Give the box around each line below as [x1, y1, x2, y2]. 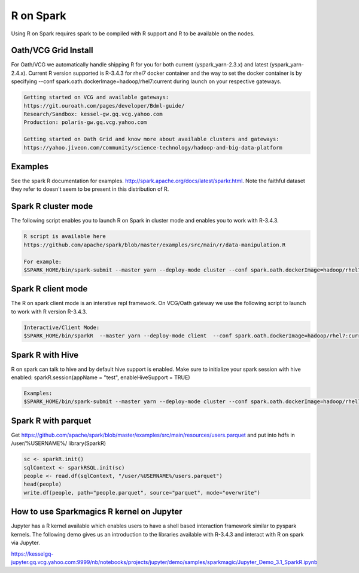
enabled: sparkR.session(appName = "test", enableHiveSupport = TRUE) [11, 374, 191, 381]
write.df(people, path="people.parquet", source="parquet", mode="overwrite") [23, 489, 260, 496]
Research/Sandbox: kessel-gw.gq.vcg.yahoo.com [23, 111, 163, 117]
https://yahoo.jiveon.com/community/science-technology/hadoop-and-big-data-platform [23, 144, 282, 151]
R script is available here [23, 233, 106, 240]
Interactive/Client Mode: [23, 324, 100, 331]
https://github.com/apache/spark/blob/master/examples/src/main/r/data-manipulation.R [23, 241, 286, 248]
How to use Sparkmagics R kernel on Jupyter [11, 507, 182, 517]
